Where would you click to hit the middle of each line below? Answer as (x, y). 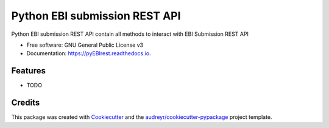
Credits (26, 103)
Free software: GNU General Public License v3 (85, 45)
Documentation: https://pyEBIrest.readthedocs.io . (89, 53)
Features (28, 71)
